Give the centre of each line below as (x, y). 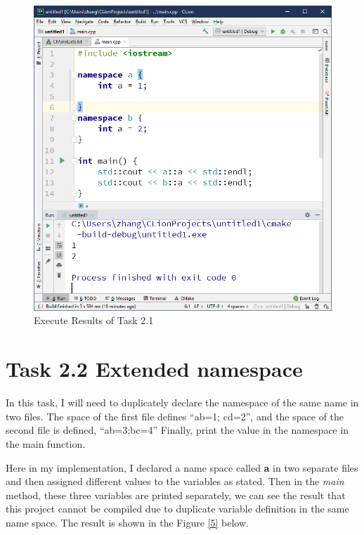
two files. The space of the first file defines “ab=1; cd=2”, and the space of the (175, 416)
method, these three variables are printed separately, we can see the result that (176, 495)
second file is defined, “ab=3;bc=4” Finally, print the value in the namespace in (177, 430)
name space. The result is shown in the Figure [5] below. (127, 522)
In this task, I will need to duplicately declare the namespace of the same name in (182, 402)
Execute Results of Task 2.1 (94, 320)
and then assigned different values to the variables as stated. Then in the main (175, 481)
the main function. (46, 443)
